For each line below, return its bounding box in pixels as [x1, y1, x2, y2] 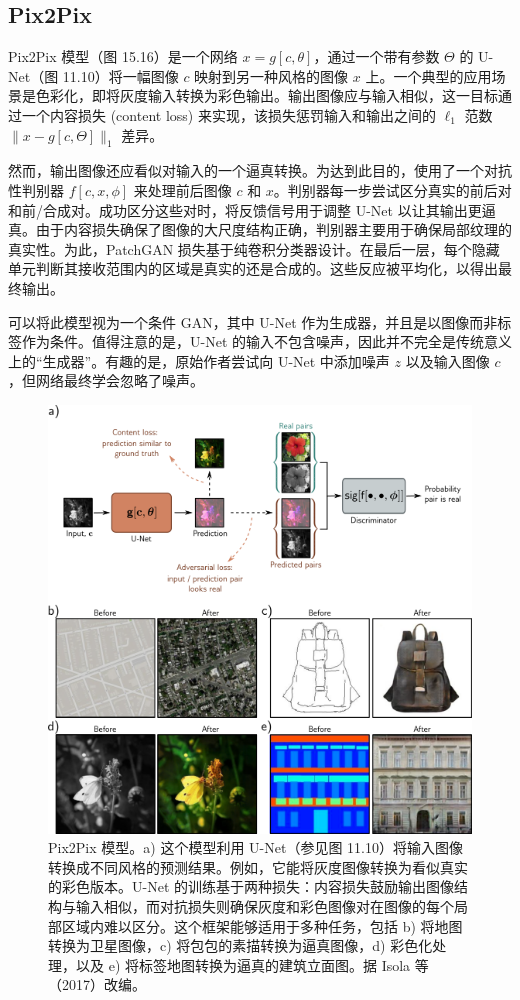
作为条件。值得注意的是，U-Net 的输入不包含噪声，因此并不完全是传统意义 [21, 331, 512, 352]
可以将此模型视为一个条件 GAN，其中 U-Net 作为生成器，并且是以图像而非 [8, 311, 498, 332]
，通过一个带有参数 [313, 46, 440, 67]
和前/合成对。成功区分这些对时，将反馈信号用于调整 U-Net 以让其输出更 [8, 199, 482, 220]
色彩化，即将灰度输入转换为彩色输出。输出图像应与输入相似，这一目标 [35, 85, 498, 106]
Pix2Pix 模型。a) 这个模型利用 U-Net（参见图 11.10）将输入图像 [48, 837, 463, 858]
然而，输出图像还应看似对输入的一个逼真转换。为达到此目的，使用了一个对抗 [8, 160, 512, 181]
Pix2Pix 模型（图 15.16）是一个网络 [8, 46, 238, 67]
